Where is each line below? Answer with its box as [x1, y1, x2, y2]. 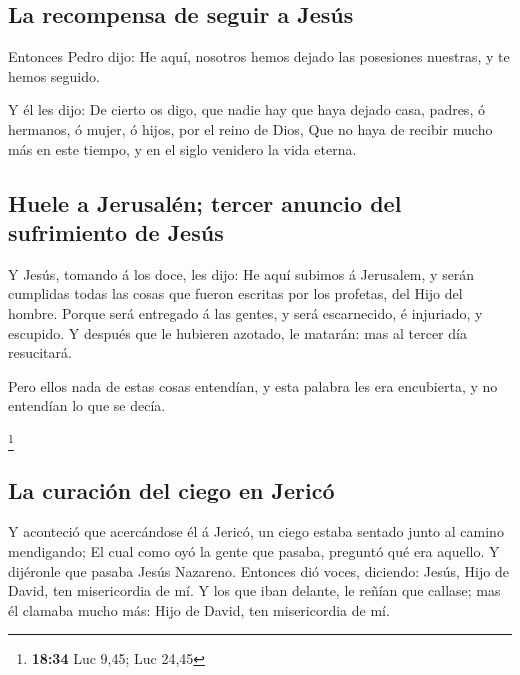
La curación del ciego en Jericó [8, 474, 335, 505]
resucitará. [8, 342, 72, 363]
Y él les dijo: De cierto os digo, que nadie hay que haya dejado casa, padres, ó [8, 99, 485, 120]
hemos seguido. [8, 65, 100, 86]
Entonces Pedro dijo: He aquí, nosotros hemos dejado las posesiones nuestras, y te [8, 46, 510, 67]
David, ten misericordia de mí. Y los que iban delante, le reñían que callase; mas [8, 580, 501, 601]
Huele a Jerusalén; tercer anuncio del [8, 187, 402, 218]
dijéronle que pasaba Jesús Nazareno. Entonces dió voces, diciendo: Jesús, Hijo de [8, 560, 509, 581]
